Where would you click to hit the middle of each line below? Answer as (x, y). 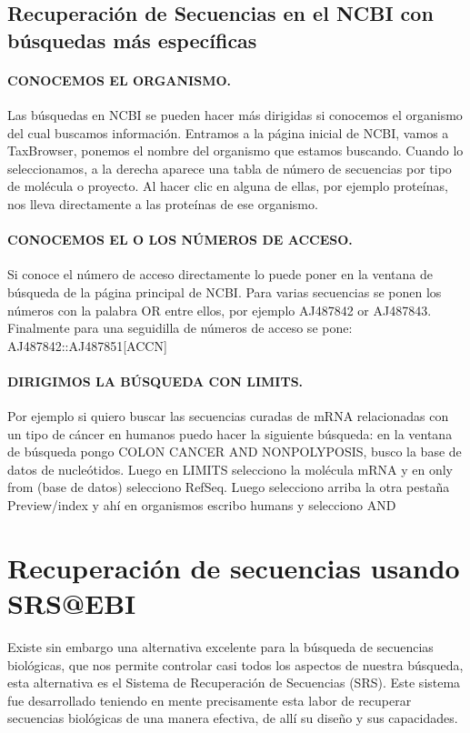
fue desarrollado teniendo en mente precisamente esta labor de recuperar (210, 700)
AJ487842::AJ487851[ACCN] (87, 345)
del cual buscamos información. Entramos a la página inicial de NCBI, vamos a (228, 132)
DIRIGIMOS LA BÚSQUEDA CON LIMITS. (155, 381)
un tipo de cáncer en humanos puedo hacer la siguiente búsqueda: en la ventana (230, 433)
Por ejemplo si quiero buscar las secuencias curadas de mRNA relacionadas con (228, 416)
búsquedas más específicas (132, 40)
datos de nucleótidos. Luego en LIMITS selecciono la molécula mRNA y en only (230, 469)
